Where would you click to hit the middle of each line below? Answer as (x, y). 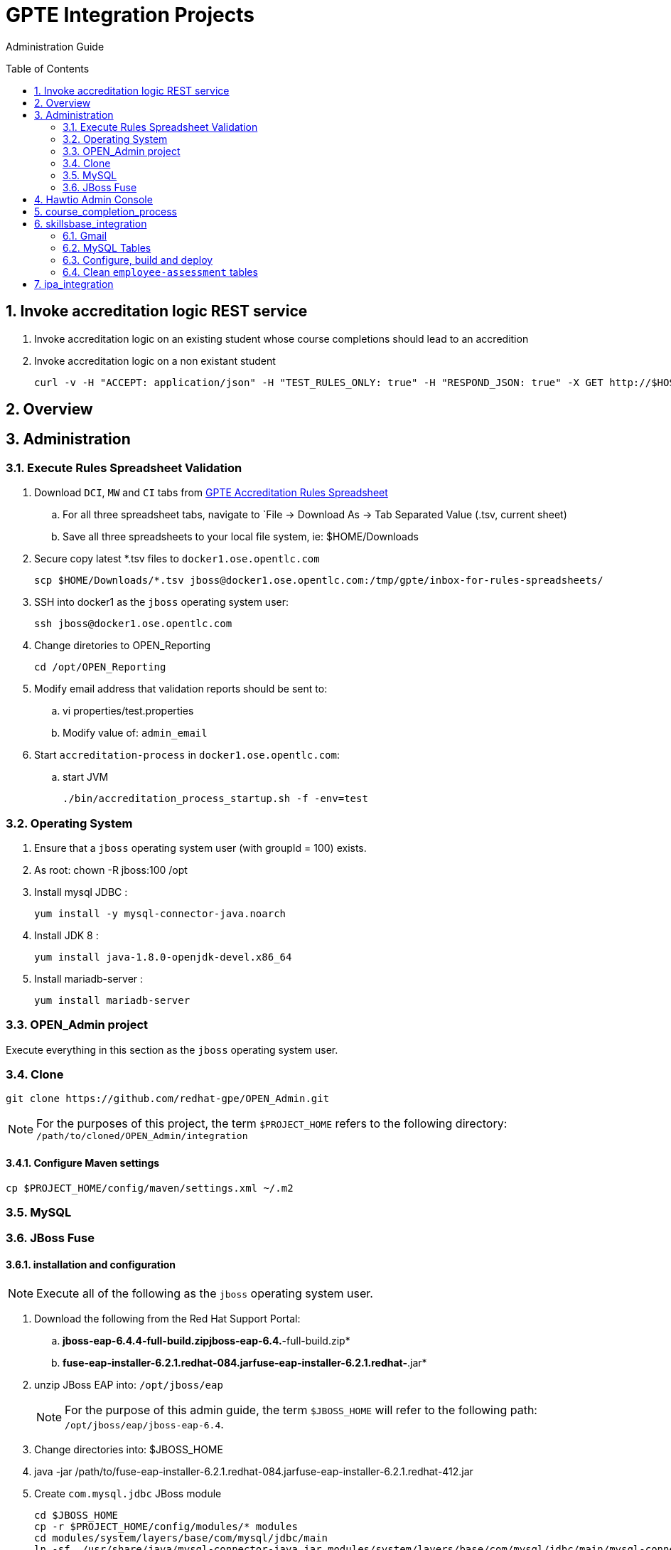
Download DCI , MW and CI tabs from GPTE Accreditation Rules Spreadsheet (211, 493)
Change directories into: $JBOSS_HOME (129, 1449)
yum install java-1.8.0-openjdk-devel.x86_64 (163, 957)
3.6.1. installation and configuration (91, 1265)
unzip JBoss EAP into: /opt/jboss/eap (129, 1384)
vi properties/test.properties (128, 711)
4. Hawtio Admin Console (93, 199)
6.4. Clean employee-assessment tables (160, 272)
